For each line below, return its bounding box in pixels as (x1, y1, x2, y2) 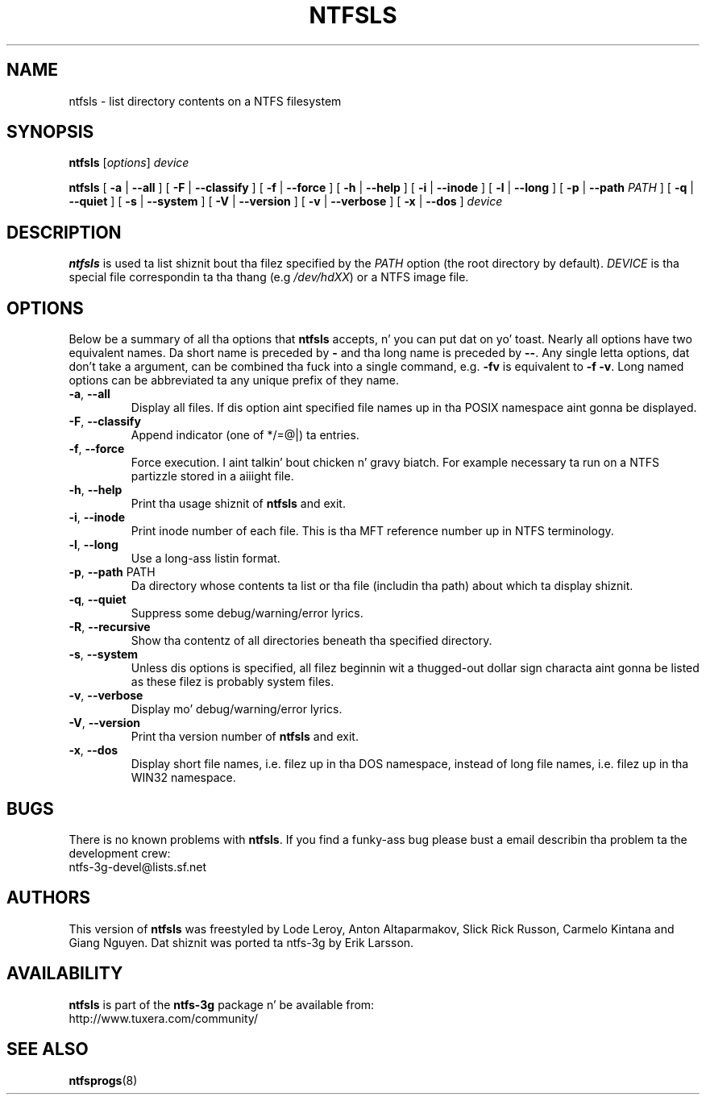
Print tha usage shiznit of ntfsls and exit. (131, 496, 346, 511)
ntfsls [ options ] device (69, 156, 189, 170)
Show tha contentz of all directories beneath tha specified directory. (131, 634, 492, 648)
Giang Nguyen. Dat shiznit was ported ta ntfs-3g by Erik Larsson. (69, 935, 414, 949)
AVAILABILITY (6, 963, 123, 984)
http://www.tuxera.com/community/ (69, 1011, 258, 1025)
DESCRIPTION (6, 222, 122, 243)
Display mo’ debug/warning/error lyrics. (131, 702, 343, 717)
